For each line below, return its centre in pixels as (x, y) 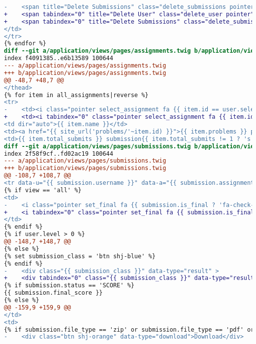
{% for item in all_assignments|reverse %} (76, 95)
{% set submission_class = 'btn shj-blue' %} (80, 256)
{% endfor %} (25, 44)
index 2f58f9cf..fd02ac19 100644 (59, 154)
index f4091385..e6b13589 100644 (59, 58)
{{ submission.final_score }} (53, 293)
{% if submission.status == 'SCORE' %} (69, 286)
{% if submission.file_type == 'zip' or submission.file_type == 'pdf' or (129, 329)
